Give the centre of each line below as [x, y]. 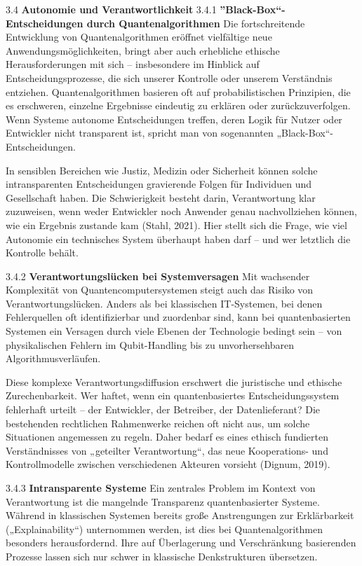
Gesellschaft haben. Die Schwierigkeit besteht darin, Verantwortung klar [161, 197]
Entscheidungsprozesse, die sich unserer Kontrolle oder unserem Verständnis [169, 77]
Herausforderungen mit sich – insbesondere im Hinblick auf [133, 64]
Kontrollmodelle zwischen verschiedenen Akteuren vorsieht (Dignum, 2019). [168, 464]
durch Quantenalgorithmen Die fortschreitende [196, 23]
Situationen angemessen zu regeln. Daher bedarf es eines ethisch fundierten [167, 437]
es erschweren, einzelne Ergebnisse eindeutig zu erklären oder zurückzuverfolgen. [178, 105]
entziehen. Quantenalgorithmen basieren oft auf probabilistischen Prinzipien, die [178, 91]
